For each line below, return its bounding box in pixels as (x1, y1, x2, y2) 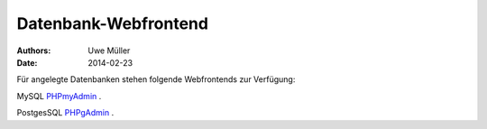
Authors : (16, 45, 51, 56)
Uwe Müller (87, 45, 131, 56)
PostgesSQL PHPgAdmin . (16, 107, 115, 118)
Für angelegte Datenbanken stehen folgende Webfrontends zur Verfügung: (16, 74, 296, 85)
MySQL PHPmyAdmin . (16, 90, 102, 101)
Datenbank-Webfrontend (16, 14, 209, 33)
